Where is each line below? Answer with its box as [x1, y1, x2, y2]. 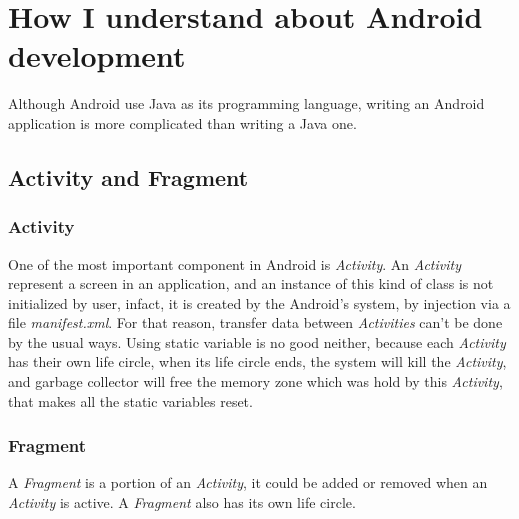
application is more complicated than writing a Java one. [8, 112, 357, 133]
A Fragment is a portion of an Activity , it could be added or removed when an [8, 472, 488, 493]
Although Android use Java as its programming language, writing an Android [8, 93, 485, 114]
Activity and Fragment [8, 161, 249, 192]
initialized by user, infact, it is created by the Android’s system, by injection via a [8, 292, 511, 313]
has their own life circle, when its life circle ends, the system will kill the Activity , [8, 351, 507, 372]
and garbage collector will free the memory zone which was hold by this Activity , [8, 371, 503, 392]
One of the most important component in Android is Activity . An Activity [8, 253, 461, 274]
